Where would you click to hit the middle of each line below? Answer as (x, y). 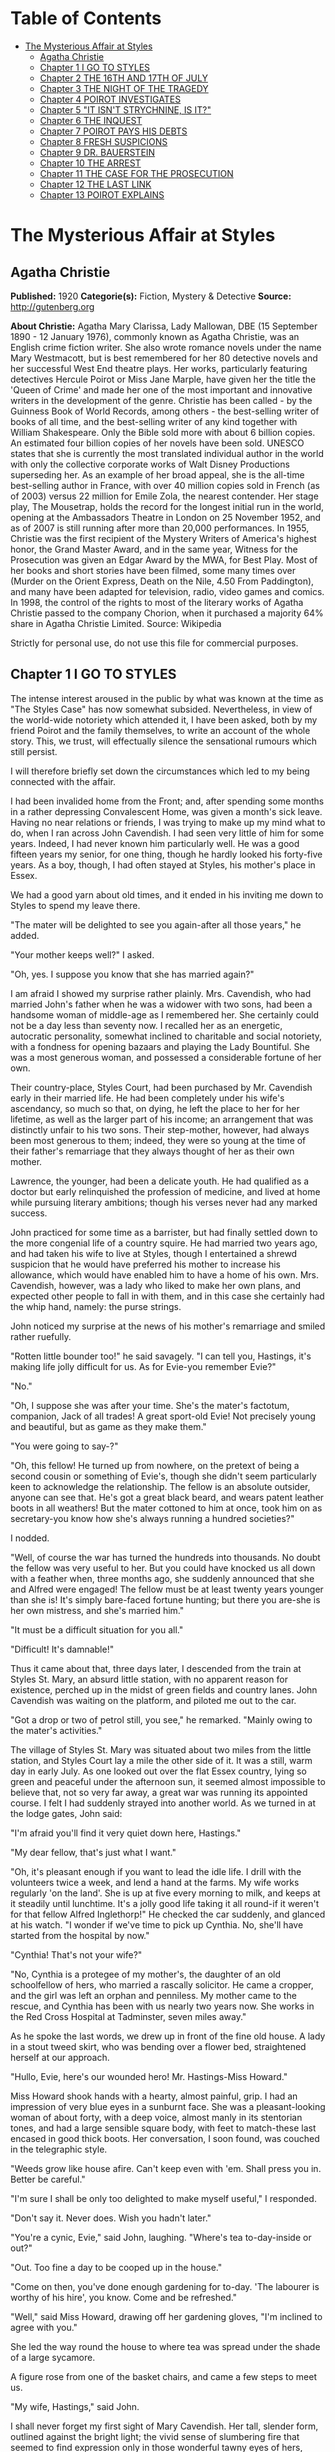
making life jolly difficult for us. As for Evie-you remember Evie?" (143, 1366)
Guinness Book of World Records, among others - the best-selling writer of (165, 411)
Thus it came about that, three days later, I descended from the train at (156, 1668)
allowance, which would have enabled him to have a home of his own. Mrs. (164, 1274)
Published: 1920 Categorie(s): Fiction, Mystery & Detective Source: (151, 296)
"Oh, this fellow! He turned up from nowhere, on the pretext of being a (155, 1465)
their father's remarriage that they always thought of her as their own (152, 1151)
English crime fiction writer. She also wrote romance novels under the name (166, 347)
